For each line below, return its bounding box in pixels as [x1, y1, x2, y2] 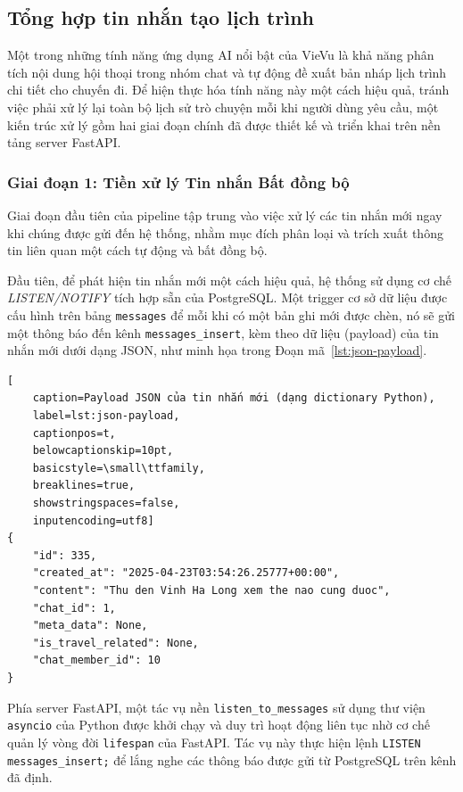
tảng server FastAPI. [7, 133, 121, 152]
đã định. [7, 768, 53, 787]
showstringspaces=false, [32, 497, 180, 510]
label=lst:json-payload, [32, 409, 180, 423]
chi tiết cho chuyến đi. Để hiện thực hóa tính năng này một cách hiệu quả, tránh [7, 80, 450, 99]
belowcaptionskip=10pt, [32, 444, 174, 458]
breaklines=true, [32, 479, 136, 492]
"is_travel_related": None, [32, 636, 199, 649]
